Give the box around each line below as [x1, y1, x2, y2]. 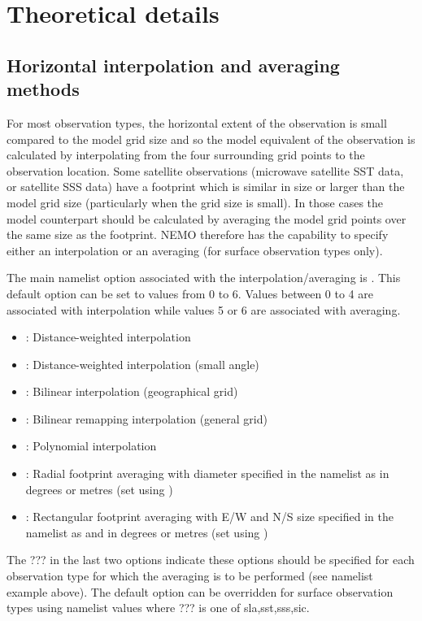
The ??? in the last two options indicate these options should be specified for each [7, 551, 415, 568]
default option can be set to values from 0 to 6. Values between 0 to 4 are [7, 284, 373, 302]
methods [7, 76, 80, 102]
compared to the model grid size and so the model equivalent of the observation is [7, 130, 415, 147]
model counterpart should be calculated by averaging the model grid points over [7, 210, 407, 227]
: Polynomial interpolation [25, 437, 157, 454]
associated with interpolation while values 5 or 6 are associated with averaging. [7, 301, 401, 318]
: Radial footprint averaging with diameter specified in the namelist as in [25, 465, 389, 482]
